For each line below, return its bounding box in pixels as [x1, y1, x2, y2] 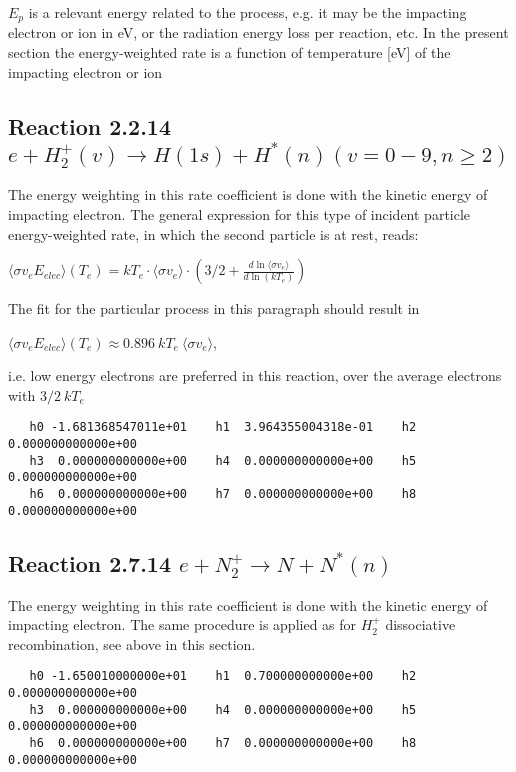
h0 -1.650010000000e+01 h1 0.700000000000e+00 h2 [29, 669, 417, 684]
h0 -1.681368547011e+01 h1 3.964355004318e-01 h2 [29, 420, 417, 435]
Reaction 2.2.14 [8, 110, 171, 141]
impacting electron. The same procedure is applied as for [8, 614, 357, 635]
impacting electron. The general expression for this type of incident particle [8, 203, 471, 224]
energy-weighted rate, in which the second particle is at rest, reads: [8, 223, 419, 244]
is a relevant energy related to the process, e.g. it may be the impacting [28, 2, 467, 22]
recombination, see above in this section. [8, 633, 256, 654]
